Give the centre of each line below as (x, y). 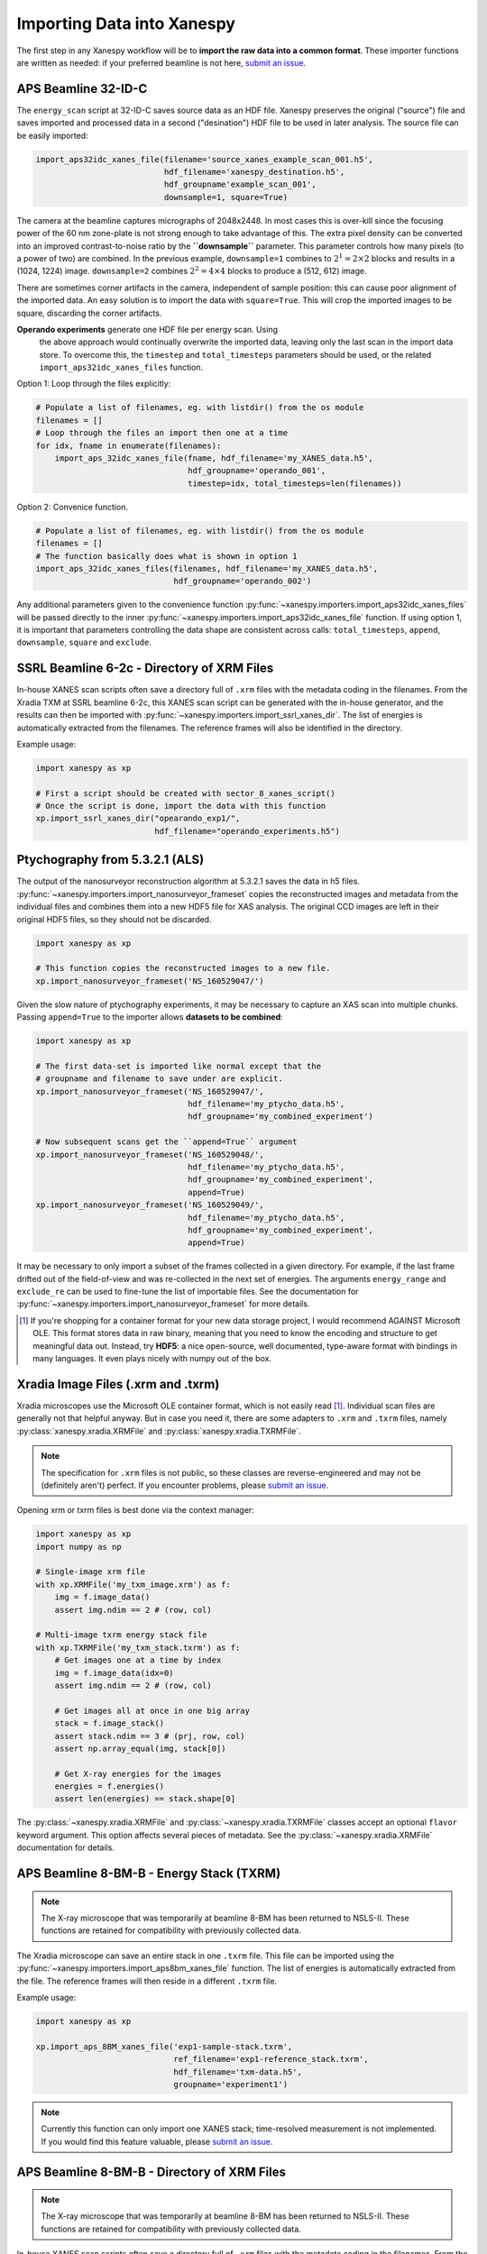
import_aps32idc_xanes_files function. (121, 367)
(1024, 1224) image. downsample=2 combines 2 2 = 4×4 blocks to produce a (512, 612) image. (192, 270)
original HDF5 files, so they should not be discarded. (114, 919)
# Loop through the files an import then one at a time (162, 433)
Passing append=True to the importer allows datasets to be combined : (150, 1017)
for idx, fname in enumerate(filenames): (129, 445)
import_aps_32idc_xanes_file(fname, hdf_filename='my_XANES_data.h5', (214, 458)
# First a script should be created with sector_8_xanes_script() (185, 793)
